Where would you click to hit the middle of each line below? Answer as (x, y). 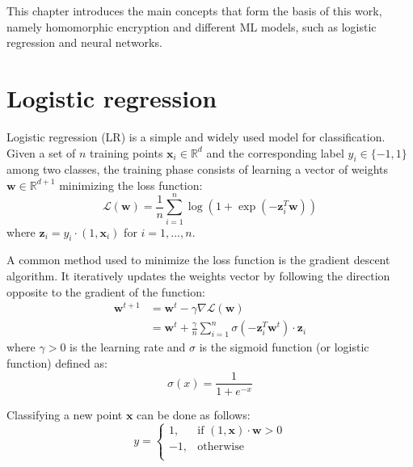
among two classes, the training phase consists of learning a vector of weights (198, 169)
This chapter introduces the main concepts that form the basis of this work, (194, 11)
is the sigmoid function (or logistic (284, 347)
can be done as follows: (194, 414)
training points (126, 152)
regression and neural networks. (84, 42)
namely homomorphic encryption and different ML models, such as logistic (192, 26)
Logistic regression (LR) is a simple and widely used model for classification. (196, 136)
